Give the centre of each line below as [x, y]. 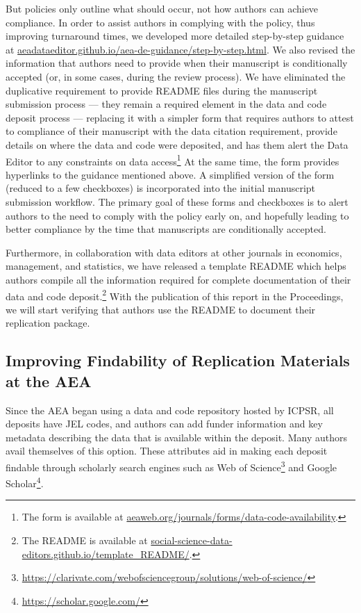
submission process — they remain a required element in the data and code [166, 104]
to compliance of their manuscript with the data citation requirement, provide [171, 131]
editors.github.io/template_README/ [106, 554]
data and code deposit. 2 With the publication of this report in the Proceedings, [175, 295]
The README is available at [85, 540]
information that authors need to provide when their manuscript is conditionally [177, 63]
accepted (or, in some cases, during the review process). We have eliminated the [176, 76]
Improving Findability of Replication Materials [178, 360]
